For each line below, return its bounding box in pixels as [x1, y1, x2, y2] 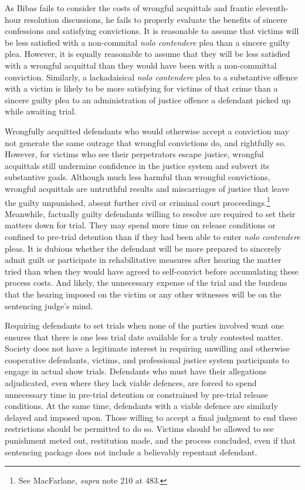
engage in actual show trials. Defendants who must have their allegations [5, 365, 267, 377]
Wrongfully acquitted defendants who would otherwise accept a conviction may [5, 124, 289, 137]
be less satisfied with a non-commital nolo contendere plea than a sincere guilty [5, 36, 290, 48]
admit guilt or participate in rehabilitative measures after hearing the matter [5, 254, 282, 266]
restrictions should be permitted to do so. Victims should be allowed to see [5, 423, 274, 435]
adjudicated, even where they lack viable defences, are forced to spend [5, 377, 257, 389]
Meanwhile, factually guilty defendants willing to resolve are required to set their [5, 207, 296, 219]
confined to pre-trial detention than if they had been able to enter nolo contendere [5, 230, 300, 242]
